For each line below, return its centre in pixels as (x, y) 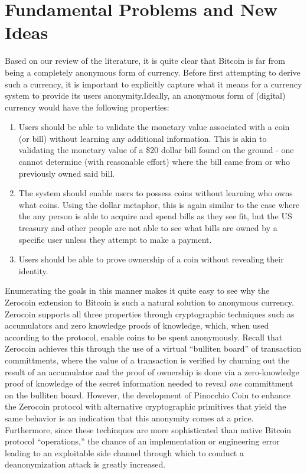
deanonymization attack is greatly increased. (85, 464)
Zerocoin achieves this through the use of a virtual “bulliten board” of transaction (153, 348)
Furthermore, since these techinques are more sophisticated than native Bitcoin (148, 429)
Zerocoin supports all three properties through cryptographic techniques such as (150, 314)
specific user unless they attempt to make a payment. (115, 239)
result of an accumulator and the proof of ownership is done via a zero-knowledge (152, 371)
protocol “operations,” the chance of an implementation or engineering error (142, 441)
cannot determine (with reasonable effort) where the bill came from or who (154, 162)
